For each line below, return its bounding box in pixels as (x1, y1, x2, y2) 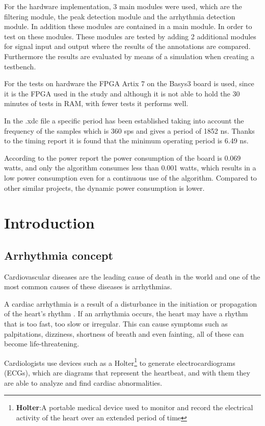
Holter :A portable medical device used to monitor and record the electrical (16, 402, 253, 413)
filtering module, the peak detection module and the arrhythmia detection (4, 11, 235, 21)
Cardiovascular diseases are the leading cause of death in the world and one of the (4, 271, 260, 282)
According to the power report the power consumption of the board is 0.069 (4, 152, 241, 163)
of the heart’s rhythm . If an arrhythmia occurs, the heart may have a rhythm (4, 308, 248, 319)
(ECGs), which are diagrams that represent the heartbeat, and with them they (4, 367, 250, 378)
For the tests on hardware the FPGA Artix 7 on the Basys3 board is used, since (4, 78, 254, 89)
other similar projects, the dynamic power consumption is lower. (4, 182, 205, 193)
